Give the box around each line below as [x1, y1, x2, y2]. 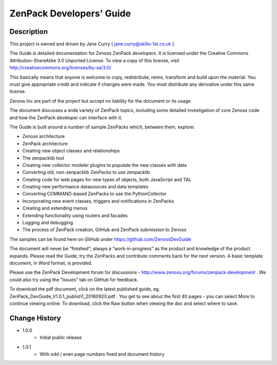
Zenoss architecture [22, 133, 65, 140]
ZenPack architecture [22, 140, 68, 146]
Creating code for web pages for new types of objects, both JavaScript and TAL [22, 176, 192, 182]
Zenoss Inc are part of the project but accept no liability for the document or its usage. [9, 98, 192, 104]
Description [9, 27, 48, 36]
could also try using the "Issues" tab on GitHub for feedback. [9, 276, 138, 282]
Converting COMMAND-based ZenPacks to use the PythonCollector [22, 190, 167, 197]
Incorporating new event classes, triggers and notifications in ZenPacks [22, 198, 174, 204]
